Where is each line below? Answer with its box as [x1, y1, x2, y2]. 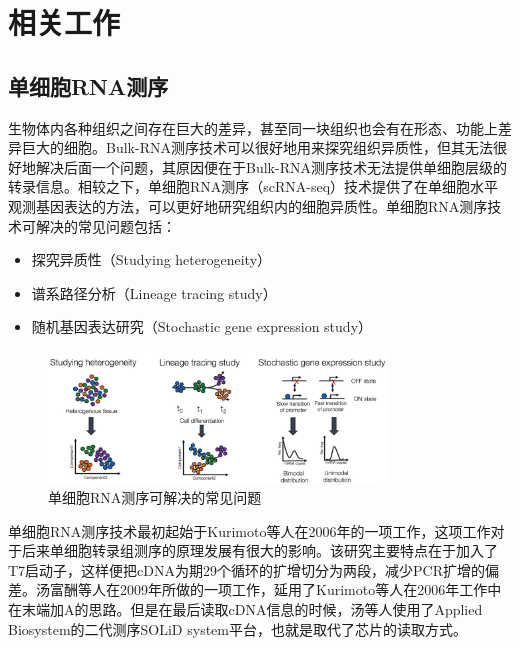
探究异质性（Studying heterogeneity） [31, 249, 272, 270]
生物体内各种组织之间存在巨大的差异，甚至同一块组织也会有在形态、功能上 [8, 117, 498, 138]
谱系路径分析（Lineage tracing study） [31, 282, 277, 303]
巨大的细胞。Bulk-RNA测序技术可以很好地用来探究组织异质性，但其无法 [21, 137, 493, 158]
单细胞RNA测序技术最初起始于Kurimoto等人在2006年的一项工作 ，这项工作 [8, 520, 491, 541]
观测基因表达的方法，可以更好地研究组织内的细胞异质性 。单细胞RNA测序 [8, 195, 488, 216]
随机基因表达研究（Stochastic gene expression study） [31, 316, 373, 337]
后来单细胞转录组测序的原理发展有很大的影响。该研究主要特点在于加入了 [21, 540, 498, 561]
